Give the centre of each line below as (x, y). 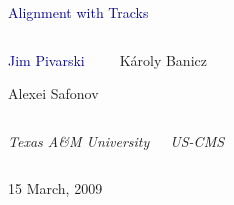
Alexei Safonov (53, 93)
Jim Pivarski (46, 59)
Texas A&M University (79, 140)
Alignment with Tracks (78, 12)
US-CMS (197, 140)
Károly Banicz (163, 59)
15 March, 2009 (55, 188)
